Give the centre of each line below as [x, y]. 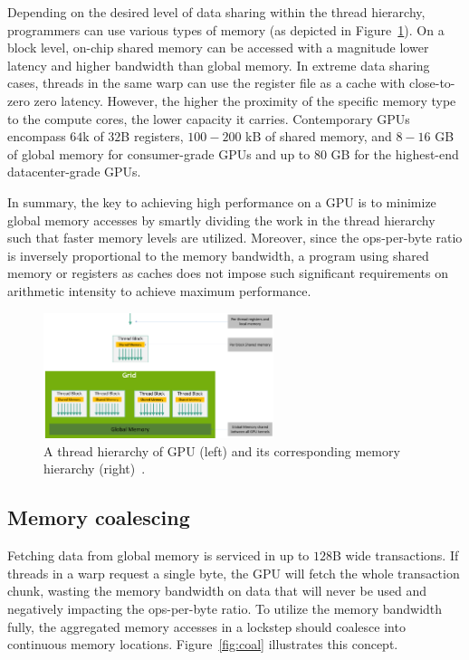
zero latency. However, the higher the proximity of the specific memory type [245, 100]
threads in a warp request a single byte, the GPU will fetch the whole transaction [234, 573]
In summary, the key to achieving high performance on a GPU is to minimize [222, 201]
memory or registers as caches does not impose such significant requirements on [228, 273]
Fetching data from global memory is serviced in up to [158, 555]
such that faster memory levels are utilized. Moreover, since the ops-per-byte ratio [235, 238]
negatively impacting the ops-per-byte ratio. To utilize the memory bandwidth [225, 609]
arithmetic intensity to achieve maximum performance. [159, 290]
